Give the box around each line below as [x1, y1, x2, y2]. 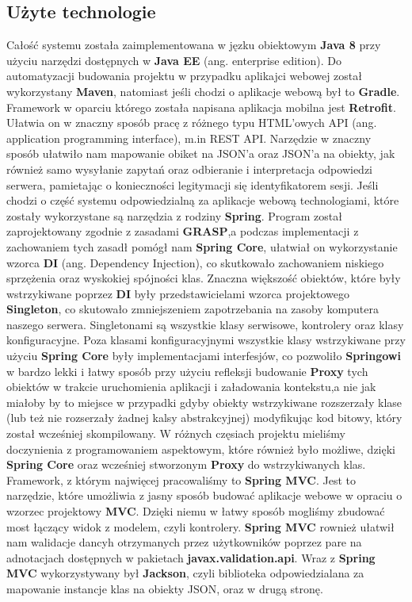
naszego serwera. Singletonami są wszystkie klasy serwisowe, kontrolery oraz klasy [6, 316, 404, 332]
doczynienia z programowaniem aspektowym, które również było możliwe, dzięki [6, 440, 396, 457]
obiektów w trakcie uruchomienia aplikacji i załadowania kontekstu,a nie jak [6, 378, 376, 395]
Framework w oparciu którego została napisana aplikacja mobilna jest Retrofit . [6, 98, 396, 115]
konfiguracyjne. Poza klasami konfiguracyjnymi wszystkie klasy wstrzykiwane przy [6, 332, 406, 348]
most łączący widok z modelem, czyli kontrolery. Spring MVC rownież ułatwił [6, 518, 395, 535]
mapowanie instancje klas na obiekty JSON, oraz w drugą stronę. [6, 580, 323, 596]
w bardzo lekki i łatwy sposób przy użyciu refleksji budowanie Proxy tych [6, 362, 368, 379]
